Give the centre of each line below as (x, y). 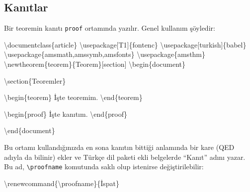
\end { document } (30, 130)
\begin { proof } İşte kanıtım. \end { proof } (66, 114)
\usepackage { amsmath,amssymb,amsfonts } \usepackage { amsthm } (105, 54)
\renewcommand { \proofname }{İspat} (62, 183)
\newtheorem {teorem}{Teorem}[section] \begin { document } (95, 64)
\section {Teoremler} (35, 80)
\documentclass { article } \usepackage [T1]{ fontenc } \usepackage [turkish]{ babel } (125, 44)
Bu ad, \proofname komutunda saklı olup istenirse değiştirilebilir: (104, 167)
